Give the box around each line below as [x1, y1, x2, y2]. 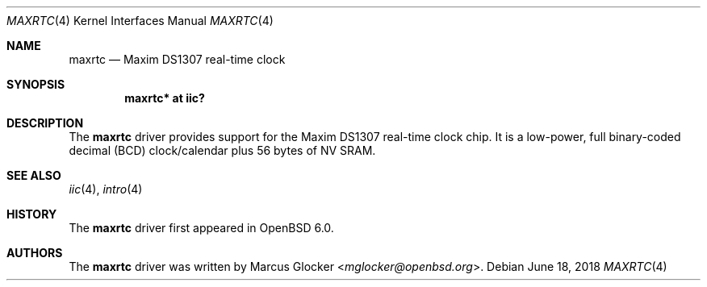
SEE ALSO [6, 168, 61, 182]
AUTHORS [6, 246, 63, 260]
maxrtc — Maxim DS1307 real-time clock [69, 52, 286, 66]
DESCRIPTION [6, 116, 84, 130]
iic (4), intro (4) [69, 182, 143, 196]
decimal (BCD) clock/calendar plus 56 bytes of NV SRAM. [69, 143, 376, 157]
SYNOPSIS [6, 77, 65, 91]
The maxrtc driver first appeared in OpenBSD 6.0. [69, 221, 334, 235]
